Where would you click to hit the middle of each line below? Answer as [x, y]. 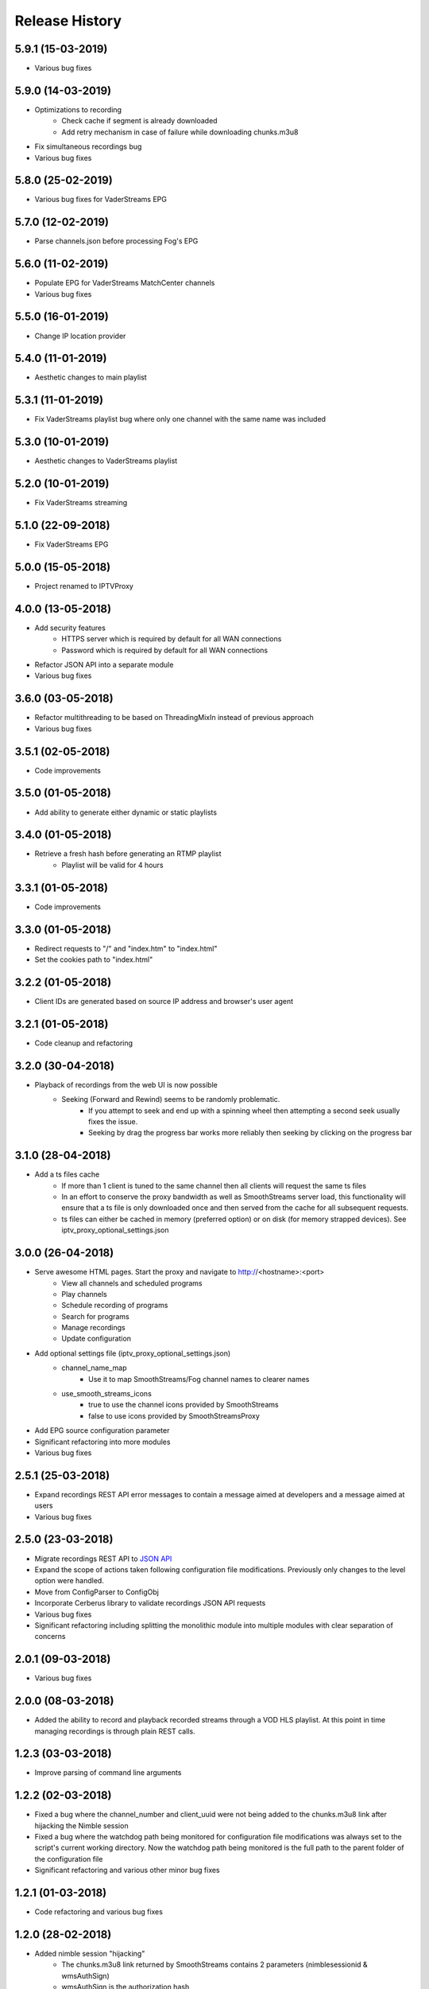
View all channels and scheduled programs [132, 1283]
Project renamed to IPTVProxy [84, 586]
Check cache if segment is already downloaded [139, 121]
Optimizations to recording [78, 109]
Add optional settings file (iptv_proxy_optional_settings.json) [133, 1353]
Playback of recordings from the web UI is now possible [126, 1084]
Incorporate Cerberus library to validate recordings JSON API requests [150, 1603]
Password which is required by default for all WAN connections [165, 650]
